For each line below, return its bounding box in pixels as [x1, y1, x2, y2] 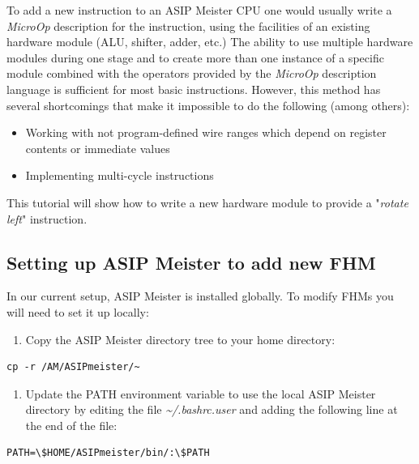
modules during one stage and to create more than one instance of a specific [6, 49, 384, 66]
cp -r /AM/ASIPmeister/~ [6, 361, 140, 373]
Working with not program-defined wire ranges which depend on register [25, 124, 387, 141]
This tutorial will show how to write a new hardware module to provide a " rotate [6, 194, 408, 211]
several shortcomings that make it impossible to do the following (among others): [6, 96, 410, 113]
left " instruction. [6, 210, 88, 227]
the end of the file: [25, 416, 118, 433]
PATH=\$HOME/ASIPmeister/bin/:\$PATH [6, 447, 210, 459]
